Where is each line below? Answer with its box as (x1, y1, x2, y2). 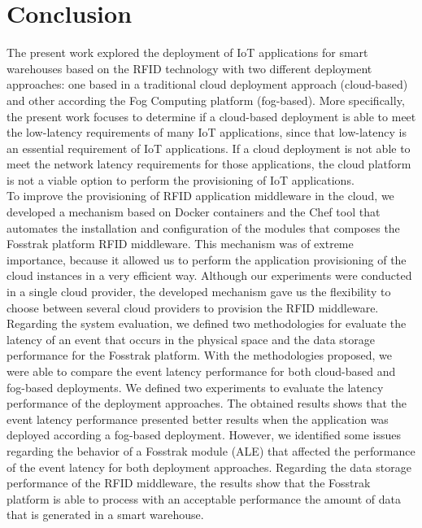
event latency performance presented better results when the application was (7, 410, 389, 427)
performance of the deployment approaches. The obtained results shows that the (7, 395, 407, 412)
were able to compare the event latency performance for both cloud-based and (7, 363, 396, 379)
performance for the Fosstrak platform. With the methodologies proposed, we (7, 347, 393, 364)
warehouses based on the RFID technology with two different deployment (7, 59, 372, 76)
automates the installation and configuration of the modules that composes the (7, 219, 400, 236)
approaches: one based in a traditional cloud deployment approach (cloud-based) (7, 76, 408, 93)
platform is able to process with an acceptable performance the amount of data (7, 490, 401, 507)
